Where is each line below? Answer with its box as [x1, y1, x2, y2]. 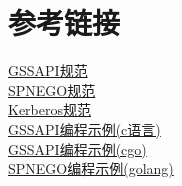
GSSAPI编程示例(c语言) [8, 118, 161, 139]
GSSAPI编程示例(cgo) [8, 138, 147, 159]
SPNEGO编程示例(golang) [8, 158, 174, 179]
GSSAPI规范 [8, 60, 88, 81]
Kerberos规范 [8, 99, 91, 120]
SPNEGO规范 [8, 79, 96, 100]
